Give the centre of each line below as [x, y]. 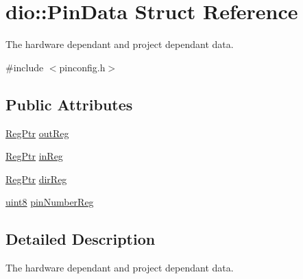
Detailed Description [81, 239]
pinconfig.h [82, 67]
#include [25, 67]
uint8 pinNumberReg [50, 202]
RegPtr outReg [37, 133]
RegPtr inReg [34, 156]
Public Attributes [69, 104]
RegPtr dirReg [36, 179]
